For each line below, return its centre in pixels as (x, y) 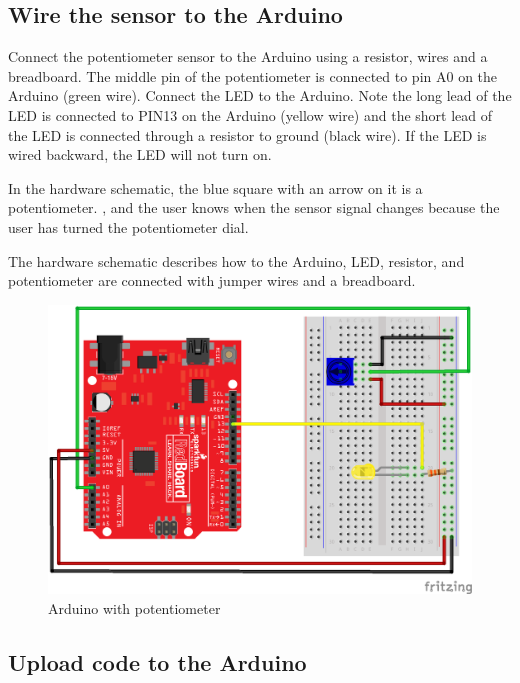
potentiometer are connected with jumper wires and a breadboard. (212, 280)
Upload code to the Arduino (157, 661)
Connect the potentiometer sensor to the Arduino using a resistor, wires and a (248, 56)
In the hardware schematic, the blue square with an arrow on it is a (215, 187)
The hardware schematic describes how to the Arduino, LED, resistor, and (236, 260)
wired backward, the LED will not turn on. (140, 154)
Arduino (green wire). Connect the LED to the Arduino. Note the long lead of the (260, 95)
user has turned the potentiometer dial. (128, 226)
